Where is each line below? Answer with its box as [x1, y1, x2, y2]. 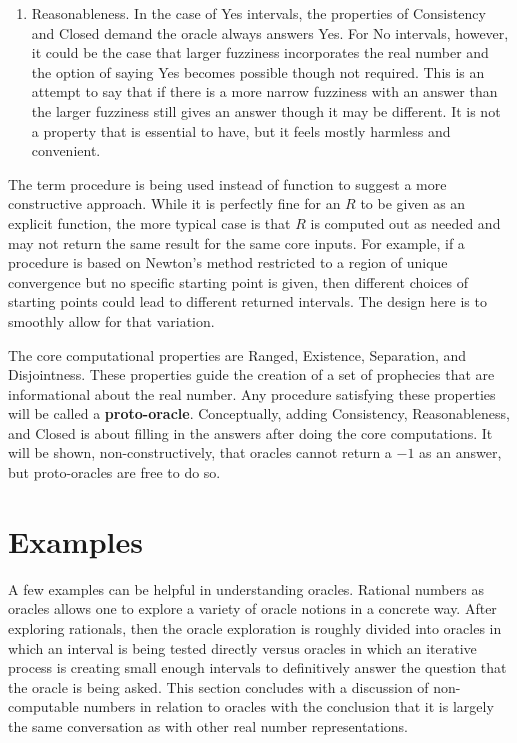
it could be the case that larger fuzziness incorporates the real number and [31, 42, 489, 63]
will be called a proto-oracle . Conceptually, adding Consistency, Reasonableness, [8, 403, 510, 424]
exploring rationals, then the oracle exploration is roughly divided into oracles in [8, 617, 502, 638]
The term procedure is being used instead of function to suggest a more [8, 173, 447, 194]
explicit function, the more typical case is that [8, 212, 291, 233]
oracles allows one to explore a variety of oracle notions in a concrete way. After [8, 598, 497, 619]
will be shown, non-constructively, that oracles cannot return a [8, 442, 392, 463]
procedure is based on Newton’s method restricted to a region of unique [8, 252, 448, 273]
